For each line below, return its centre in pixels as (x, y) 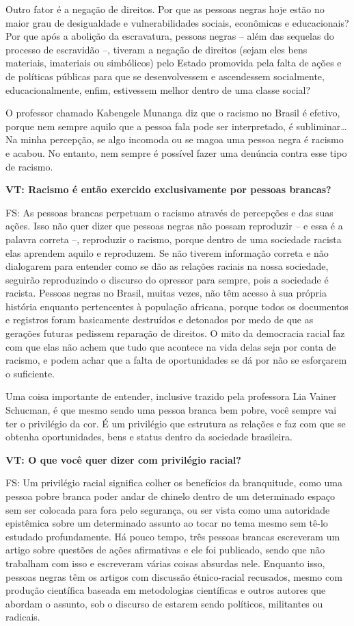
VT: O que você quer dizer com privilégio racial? (123, 459)
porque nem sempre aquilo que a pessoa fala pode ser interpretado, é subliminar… (176, 126)
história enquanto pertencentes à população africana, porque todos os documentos (177, 306)
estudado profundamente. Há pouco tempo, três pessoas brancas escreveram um (173, 536)
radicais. (23, 617)
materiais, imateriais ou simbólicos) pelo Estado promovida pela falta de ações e (174, 63)
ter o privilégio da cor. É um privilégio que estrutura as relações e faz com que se (176, 423)
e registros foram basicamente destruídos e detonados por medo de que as (160, 320)
